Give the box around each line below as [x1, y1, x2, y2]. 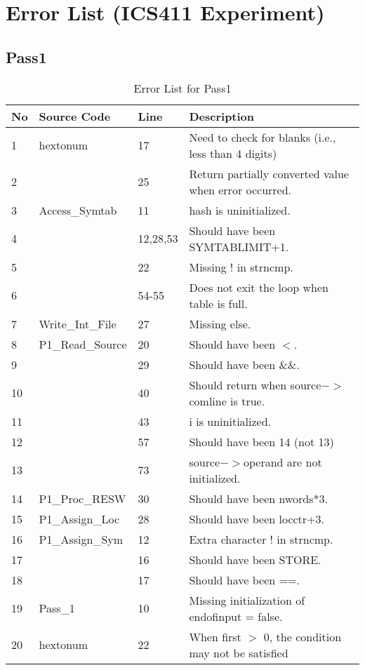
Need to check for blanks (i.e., [189, 128, 336, 145]
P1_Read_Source [39, 335, 127, 352]
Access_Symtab [39, 201, 117, 218]
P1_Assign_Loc [39, 510, 120, 527]
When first [189, 628, 241, 645]
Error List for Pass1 [133, 79, 232, 96]
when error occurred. [189, 181, 292, 198]
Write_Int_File [39, 315, 117, 332]
